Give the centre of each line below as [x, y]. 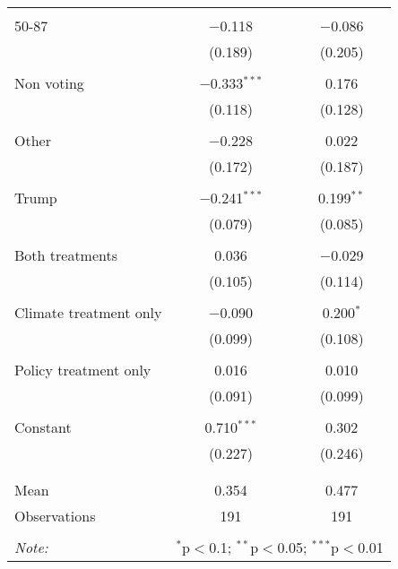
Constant [43, 427]
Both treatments [66, 255]
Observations [55, 516]
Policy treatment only [83, 370]
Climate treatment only [88, 312]
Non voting [49, 83]
